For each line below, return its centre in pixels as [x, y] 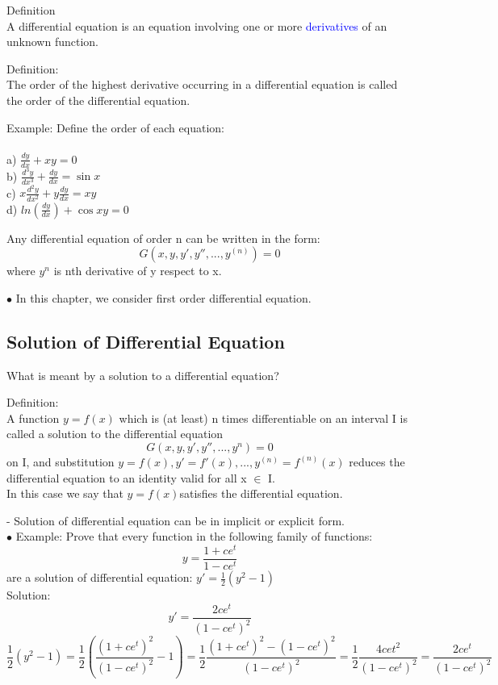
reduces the [377, 461]
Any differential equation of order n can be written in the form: [163, 238]
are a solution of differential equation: [100, 577]
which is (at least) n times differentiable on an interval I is [263, 418]
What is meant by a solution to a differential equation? [143, 375]
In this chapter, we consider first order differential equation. [163, 297]
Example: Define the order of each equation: [115, 127]
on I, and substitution [61, 461]
